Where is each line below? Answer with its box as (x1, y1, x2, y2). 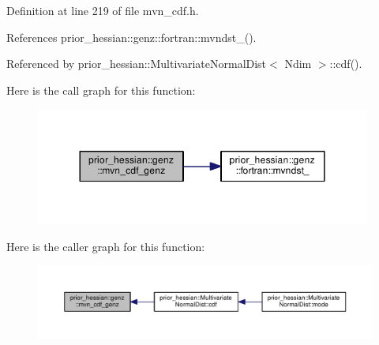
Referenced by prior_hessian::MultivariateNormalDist (6, 55, 267, 72)
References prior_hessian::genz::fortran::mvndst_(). (6, 28, 257, 45)
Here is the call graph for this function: (6, 81, 196, 98)
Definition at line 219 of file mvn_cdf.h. (6, 2, 199, 18)
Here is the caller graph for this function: (6, 238, 205, 254)
